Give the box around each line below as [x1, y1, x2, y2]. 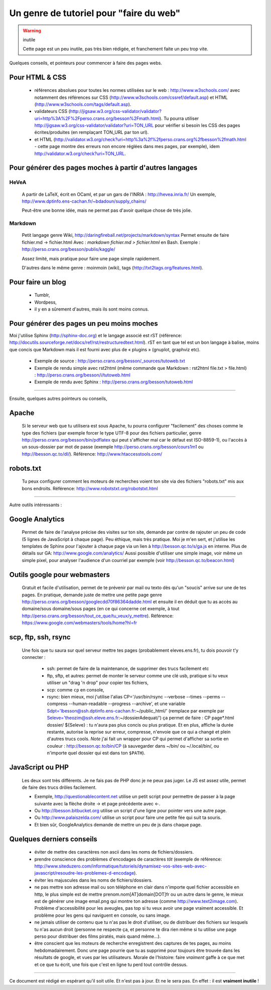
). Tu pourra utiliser [159, 115, 199, 121]
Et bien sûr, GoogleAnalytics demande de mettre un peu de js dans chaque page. [34, 821, 202, 827]
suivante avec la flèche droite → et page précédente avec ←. [34, 800, 161, 806]
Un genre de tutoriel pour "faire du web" [9, 8, 181, 19]
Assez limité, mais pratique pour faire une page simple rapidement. [22, 255, 161, 261]
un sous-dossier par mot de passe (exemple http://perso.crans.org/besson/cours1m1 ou [22, 444, 204, 450]
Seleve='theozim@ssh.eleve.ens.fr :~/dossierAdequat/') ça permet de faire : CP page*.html [47, 715, 234, 721]
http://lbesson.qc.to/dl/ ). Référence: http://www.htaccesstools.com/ [22, 451, 163, 457]
